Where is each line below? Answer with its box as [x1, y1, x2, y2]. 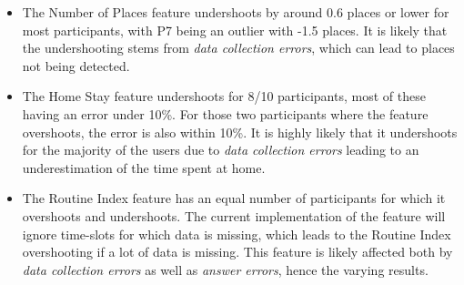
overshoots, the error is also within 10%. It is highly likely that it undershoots [22, 122, 458, 141]
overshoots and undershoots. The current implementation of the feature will [22, 206, 446, 225]
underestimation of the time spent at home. [22, 158, 266, 177]
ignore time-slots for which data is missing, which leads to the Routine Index [22, 224, 451, 243]
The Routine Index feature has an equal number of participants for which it [22, 188, 446, 208]
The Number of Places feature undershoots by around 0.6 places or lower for [22, 3, 449, 21]
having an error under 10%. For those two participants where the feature [22, 104, 429, 123]
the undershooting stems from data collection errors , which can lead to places [22, 38, 455, 57]
